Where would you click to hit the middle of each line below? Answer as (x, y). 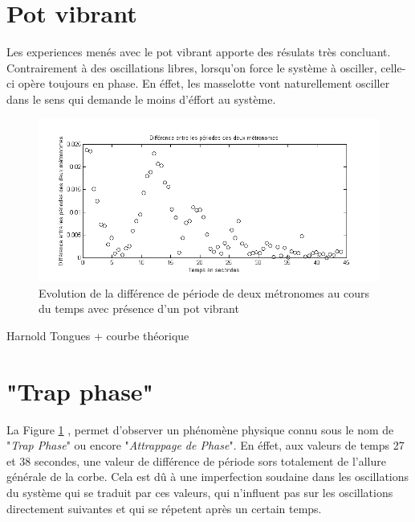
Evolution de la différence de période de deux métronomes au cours (204, 292)
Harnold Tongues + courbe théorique (98, 335)
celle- (393, 67)
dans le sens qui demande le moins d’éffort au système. (141, 99)
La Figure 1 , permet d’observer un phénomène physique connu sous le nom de (200, 429)
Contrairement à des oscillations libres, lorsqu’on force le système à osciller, (192, 67)
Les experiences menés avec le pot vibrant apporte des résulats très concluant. (199, 52)
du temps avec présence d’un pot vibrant (139, 308)
